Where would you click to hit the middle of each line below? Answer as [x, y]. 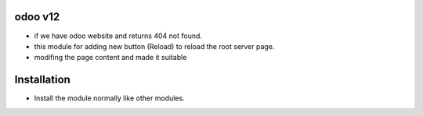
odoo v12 [37, 17]
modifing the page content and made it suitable [110, 58]
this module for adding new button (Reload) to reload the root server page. [154, 46]
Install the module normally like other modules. [109, 98]
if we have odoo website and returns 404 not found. [118, 36]
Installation [42, 80]
